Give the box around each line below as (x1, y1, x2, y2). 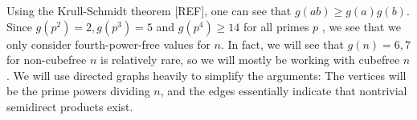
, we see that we (321, 18, 401, 34)
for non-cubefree (6, 51, 87, 68)
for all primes (243, 18, 309, 34)
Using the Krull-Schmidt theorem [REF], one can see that (6, 2, 292, 18)
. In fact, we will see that (221, 35, 344, 52)
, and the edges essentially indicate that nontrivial (160, 82, 407, 99)
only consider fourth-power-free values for (6, 35, 211, 52)
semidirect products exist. (6, 98, 133, 114)
